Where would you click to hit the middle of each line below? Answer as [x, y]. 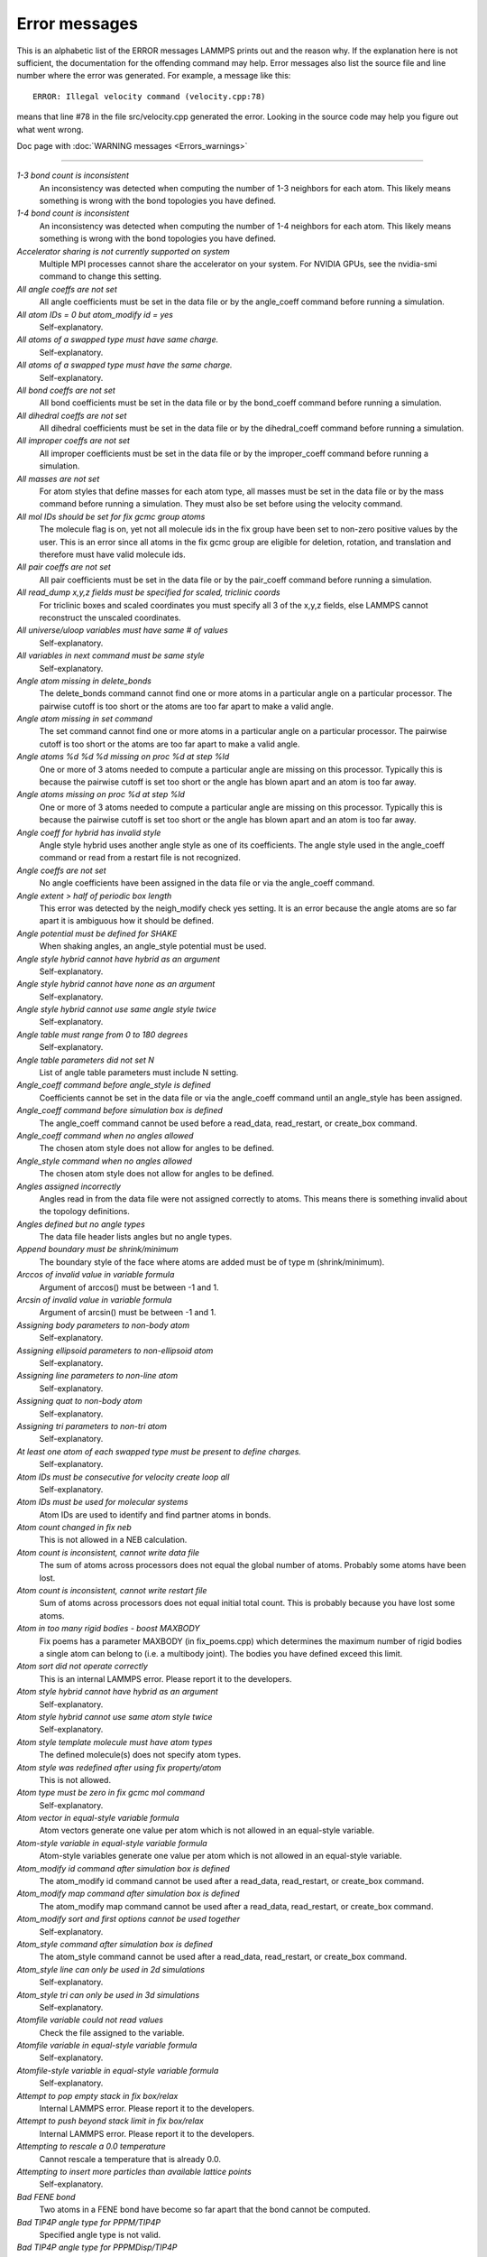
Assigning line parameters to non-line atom [97, 1376]
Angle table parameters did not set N [86, 1060]
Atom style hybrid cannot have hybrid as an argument [117, 1692]
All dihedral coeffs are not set [72, 415]
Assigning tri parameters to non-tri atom [92, 1426]
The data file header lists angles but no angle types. [136, 1237]
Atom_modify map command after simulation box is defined [128, 1894]
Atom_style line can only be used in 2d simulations [111, 1969]
